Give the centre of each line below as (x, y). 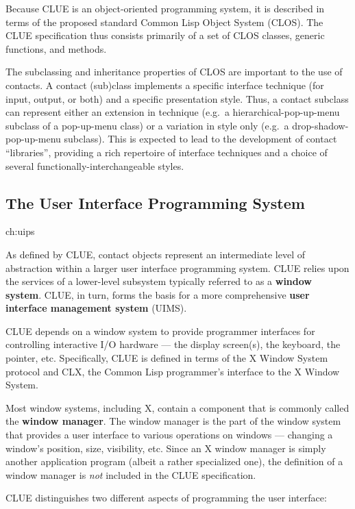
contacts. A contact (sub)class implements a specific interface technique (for (165, 85)
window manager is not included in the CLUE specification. (131, 474)
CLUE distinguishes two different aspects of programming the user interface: (166, 498)
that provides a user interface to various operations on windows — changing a (169, 435)
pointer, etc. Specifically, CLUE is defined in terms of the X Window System (167, 358)
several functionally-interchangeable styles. (95, 165)
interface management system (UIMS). (96, 308)
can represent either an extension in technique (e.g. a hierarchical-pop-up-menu (173, 112)
